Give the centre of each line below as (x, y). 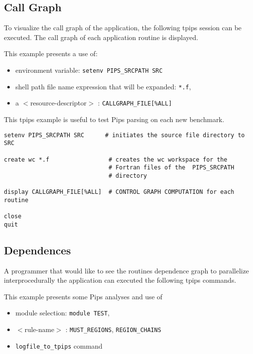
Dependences (38, 250)
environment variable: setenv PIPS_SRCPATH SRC (89, 70)
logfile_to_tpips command (59, 345)
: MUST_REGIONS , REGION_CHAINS (113, 329)
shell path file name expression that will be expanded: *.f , (103, 86)
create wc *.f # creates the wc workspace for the (116, 159)
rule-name (39, 329)
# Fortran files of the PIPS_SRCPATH (171, 168)
